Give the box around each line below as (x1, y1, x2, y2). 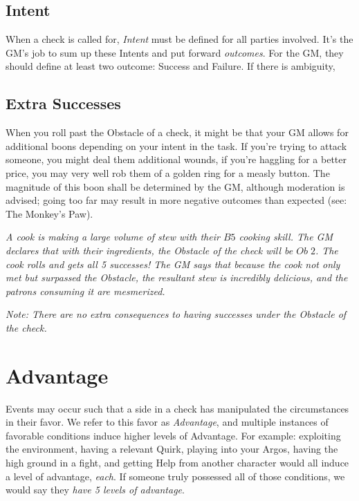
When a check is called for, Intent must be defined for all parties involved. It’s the (6, 32, 353, 46)
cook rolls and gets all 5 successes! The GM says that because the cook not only (6, 256, 340, 271)
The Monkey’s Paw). (6, 206, 93, 220)
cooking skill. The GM (239, 229, 333, 244)
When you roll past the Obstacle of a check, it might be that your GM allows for (6, 125, 349, 140)
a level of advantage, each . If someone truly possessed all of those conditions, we (6, 469, 345, 483)
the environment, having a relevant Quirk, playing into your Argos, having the (6, 442, 338, 456)
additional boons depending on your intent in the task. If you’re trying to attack (6, 138, 347, 153)
